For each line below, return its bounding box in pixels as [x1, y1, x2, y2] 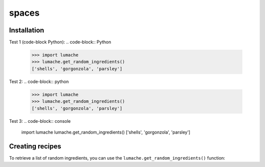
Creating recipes [9, 142, 61, 150]
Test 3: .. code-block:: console [9, 118, 71, 124]
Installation [9, 26, 44, 34]
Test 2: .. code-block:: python [9, 79, 69, 84]
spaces [9, 7, 40, 18]
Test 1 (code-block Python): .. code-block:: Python [9, 39, 111, 45]
